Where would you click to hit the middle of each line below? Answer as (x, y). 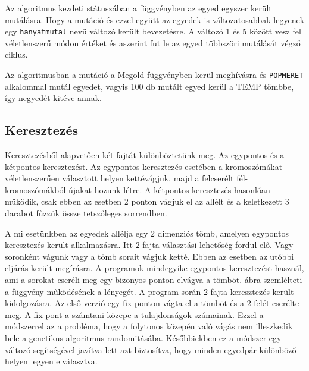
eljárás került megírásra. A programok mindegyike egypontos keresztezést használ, (154, 268)
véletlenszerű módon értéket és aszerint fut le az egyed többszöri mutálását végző (153, 43)
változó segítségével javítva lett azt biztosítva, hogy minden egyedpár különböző (151, 349)
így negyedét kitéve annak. (53, 98)
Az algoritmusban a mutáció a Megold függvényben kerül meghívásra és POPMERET (154, 75)
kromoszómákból (35, 189)
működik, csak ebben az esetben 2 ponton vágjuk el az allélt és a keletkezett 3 (147, 201)
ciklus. (16, 54)
